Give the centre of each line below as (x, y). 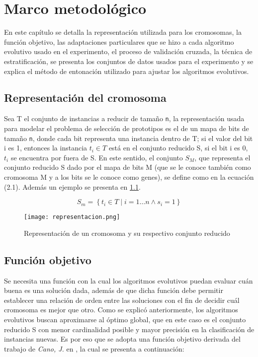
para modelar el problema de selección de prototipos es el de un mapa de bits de (127, 128)
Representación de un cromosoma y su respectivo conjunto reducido (127, 233)
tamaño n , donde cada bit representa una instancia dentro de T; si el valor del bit (129, 138)
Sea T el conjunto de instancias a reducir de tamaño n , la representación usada (124, 118)
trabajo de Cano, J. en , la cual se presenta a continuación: (94, 348)
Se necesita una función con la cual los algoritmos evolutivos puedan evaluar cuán (129, 280)
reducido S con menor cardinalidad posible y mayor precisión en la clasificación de (129, 329)
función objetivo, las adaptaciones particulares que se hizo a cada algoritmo (119, 41)
